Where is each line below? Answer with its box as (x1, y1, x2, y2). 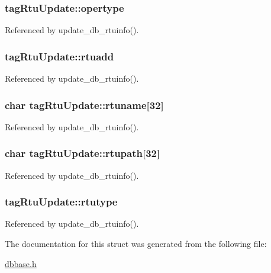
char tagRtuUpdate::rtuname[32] (5, 97, 164, 112)
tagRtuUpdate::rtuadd (5, 49, 114, 63)
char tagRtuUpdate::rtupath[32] (5, 146, 160, 160)
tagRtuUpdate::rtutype (5, 194, 118, 209)
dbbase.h (5, 257, 37, 269)
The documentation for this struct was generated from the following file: (5, 237, 267, 250)
